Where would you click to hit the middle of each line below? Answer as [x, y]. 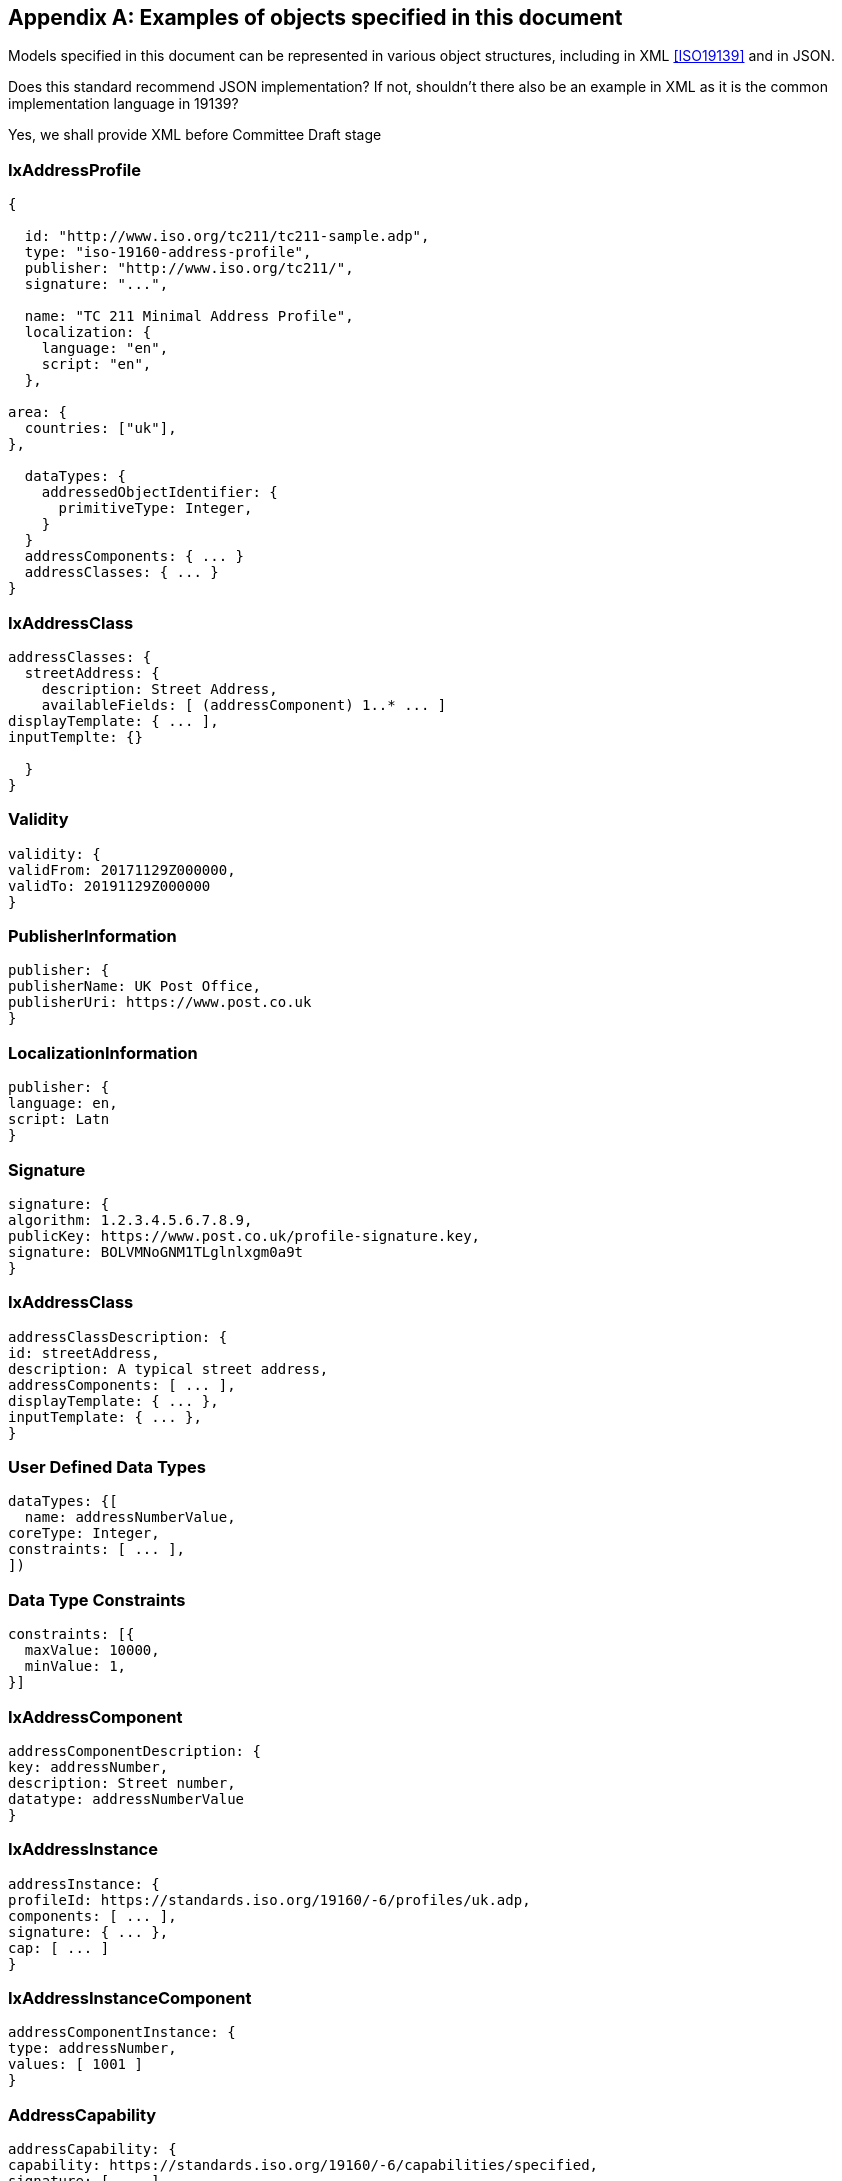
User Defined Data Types [107, 1467]
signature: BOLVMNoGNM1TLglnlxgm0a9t [156, 1251]
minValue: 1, [75, 1666]
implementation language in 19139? [123, 104]
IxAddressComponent [95, 1716]
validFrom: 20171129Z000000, [122, 869]
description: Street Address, [159, 688]
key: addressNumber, [88, 1766]
